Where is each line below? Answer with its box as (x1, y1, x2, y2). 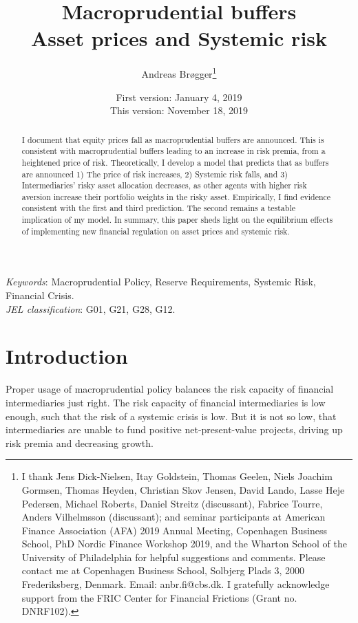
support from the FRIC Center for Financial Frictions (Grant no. (21, 590, 297, 604)
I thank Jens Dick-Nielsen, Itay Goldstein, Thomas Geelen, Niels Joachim (21, 469, 333, 483)
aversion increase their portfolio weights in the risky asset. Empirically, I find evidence (21, 190, 331, 202)
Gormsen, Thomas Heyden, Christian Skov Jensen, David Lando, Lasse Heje (21, 482, 345, 496)
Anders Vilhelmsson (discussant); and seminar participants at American (21, 510, 326, 524)
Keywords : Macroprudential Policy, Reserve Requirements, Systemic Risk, (6, 274, 316, 289)
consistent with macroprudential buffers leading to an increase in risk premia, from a (21, 145, 326, 157)
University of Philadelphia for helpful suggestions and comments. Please (21, 549, 326, 564)
